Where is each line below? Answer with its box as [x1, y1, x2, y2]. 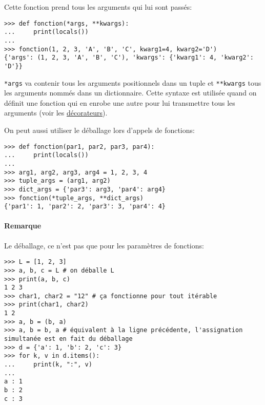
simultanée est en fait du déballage [4, 335, 133, 343]
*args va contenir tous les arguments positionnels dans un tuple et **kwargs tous [4, 77, 261, 88]
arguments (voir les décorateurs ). [4, 107, 108, 118]
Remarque [4, 220, 42, 231]
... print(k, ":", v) [4, 361, 92, 369]
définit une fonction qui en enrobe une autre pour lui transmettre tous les [4, 97, 235, 108]
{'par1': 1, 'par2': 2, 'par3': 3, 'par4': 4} [4, 203, 166, 210]
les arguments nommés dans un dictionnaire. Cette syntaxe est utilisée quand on [4, 87, 257, 98]
